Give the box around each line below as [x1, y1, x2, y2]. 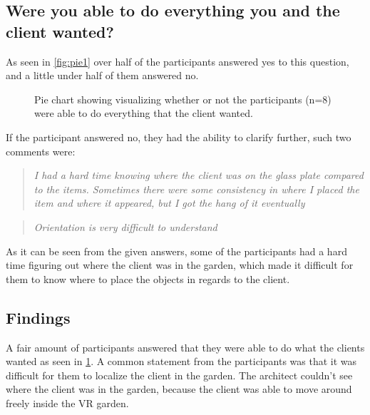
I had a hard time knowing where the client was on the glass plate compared [34, 168, 364, 183]
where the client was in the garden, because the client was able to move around [6, 381, 352, 396]
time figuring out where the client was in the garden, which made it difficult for [6, 257, 354, 272]
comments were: [6, 143, 76, 158]
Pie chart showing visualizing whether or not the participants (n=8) [34, 91, 332, 106]
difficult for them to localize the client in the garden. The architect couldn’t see [6, 367, 353, 382]
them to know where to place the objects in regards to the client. [6, 271, 290, 286]
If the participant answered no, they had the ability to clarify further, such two [6, 129, 351, 144]
